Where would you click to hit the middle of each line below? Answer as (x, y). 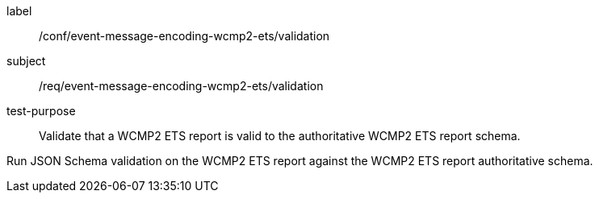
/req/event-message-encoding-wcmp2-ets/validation (181, 86)
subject (26, 61)
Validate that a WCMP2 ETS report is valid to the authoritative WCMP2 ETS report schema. (280, 136)
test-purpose (41, 111)
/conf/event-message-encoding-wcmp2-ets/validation (184, 36)
